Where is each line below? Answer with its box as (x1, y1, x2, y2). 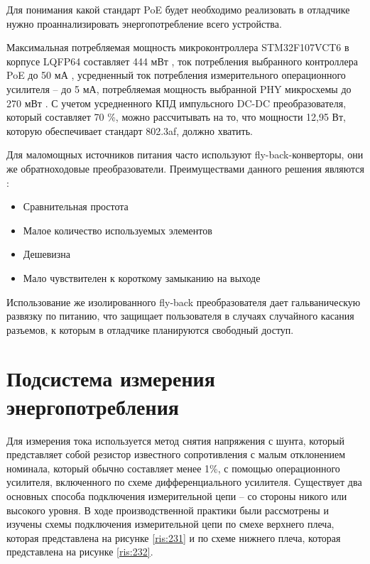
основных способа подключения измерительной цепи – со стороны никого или (6, 488, 347, 503)
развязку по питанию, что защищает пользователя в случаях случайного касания (6, 308, 354, 323)
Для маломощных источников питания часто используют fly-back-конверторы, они (6, 147, 364, 162)
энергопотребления (6, 391, 179, 421)
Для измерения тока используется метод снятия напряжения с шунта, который (6, 433, 344, 448)
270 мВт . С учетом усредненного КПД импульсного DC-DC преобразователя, (6, 95, 347, 110)
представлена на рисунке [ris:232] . (6, 544, 153, 559)
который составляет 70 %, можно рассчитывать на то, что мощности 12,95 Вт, (6, 109, 346, 124)
